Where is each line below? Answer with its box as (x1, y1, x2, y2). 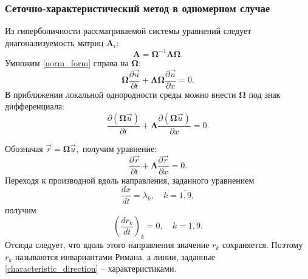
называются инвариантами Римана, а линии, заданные (15, 250, 215, 263)
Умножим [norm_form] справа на (5, 56, 129, 69)
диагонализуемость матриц (5, 36, 104, 49)
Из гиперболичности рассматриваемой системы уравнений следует (5, 24, 252, 37)
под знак (248, 88, 281, 100)
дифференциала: (5, 100, 65, 112)
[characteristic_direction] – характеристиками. (5, 262, 177, 275)
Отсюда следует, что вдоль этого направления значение (5, 238, 210, 250)
